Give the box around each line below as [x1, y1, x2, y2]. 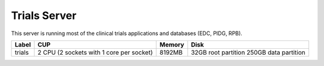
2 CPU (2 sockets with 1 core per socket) [37, 48, 153, 56]
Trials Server [11, 9, 77, 22]
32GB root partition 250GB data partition [191, 48, 305, 56]
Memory [159, 40, 184, 49]
